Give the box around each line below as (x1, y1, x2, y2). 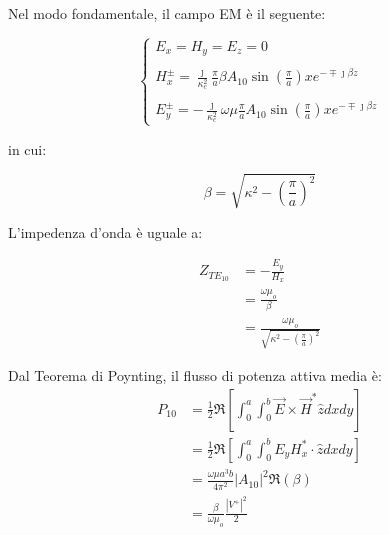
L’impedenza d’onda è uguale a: (8, 221, 203, 242)
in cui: (8, 138, 47, 159)
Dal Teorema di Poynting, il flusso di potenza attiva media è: (8, 364, 382, 385)
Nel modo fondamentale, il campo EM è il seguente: (8, 3, 326, 23)
